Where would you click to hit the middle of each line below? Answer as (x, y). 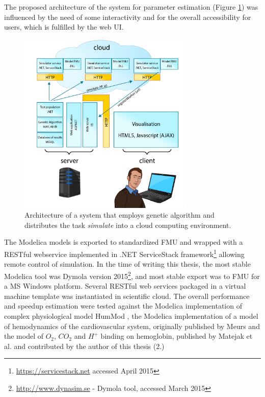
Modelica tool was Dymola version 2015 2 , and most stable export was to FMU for (132, 275)
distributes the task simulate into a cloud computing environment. (128, 225)
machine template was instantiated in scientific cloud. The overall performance (127, 296)
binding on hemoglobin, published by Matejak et (177, 336)
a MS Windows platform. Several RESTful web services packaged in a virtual (125, 286)
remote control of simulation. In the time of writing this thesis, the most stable (127, 264)
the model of (24, 336)
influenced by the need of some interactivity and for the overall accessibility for (128, 17)
